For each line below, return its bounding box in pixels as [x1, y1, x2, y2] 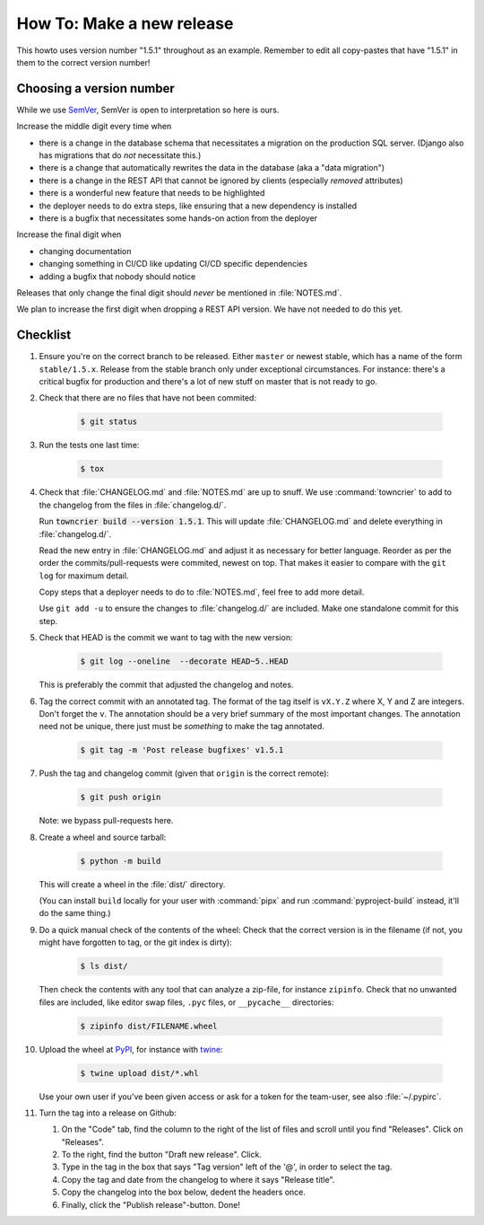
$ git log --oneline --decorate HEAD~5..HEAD [80, 657, 289, 666]
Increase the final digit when [16, 229, 122, 240]
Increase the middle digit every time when [16, 121, 172, 132]
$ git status [80, 417, 138, 427]
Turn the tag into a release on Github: [39, 1107, 177, 1118]
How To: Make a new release [16, 13, 234, 33]
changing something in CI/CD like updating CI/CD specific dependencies [39, 259, 308, 269]
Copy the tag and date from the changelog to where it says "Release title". [61, 1174, 335, 1185]
